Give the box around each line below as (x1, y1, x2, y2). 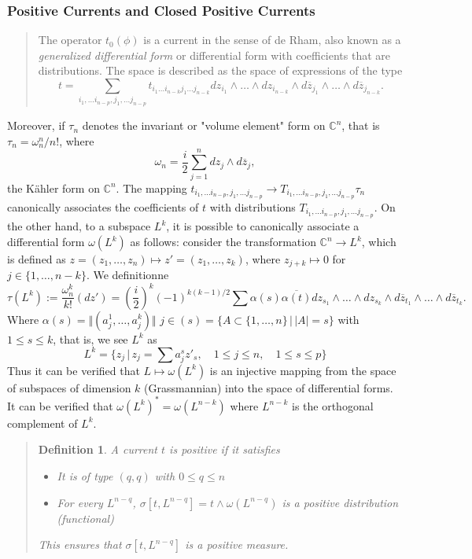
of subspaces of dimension (7, 379, 131, 395)
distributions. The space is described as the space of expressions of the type (38, 62, 403, 79)
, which (361, 234, 396, 249)
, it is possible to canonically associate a (166, 218, 360, 234)
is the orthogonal (292, 397, 374, 414)
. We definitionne (86, 267, 169, 283)
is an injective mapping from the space (209, 362, 396, 378)
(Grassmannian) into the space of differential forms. (144, 379, 393, 395)
